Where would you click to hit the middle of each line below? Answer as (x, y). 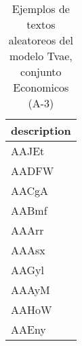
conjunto (41, 71)
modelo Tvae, (41, 56)
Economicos (41, 87)
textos (41, 24)
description (41, 130)
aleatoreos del (41, 40)
